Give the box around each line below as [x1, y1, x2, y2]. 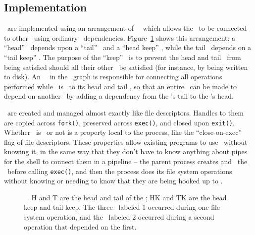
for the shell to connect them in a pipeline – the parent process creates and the [4, 156, 248, 166]
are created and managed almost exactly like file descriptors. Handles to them [7, 107, 244, 117]
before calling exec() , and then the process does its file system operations [7, 166, 232, 176]
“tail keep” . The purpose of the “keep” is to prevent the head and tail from [4, 52, 241, 62]
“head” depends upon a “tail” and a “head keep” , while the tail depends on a [4, 42, 252, 53]
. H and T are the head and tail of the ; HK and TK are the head [27, 192, 227, 202]
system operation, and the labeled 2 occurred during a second [24, 212, 214, 222]
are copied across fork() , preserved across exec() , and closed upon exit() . [4, 117, 235, 127]
